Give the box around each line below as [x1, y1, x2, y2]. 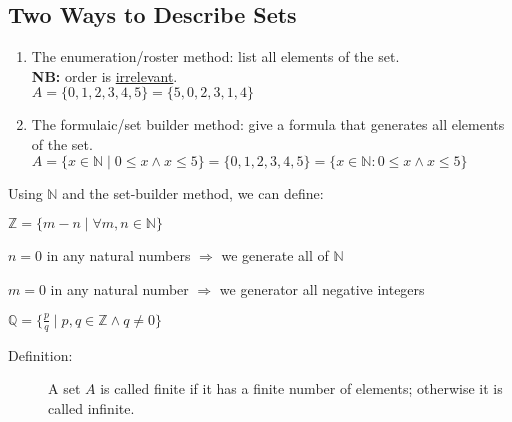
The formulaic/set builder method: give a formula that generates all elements [31, 114, 505, 135]
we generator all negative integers [219, 278, 425, 299]
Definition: [8, 344, 73, 365]
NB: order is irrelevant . [31, 65, 178, 86]
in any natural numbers [46, 245, 191, 266]
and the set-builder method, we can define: [62, 182, 324, 203]
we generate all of [221, 245, 329, 266]
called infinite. [48, 397, 135, 418]
